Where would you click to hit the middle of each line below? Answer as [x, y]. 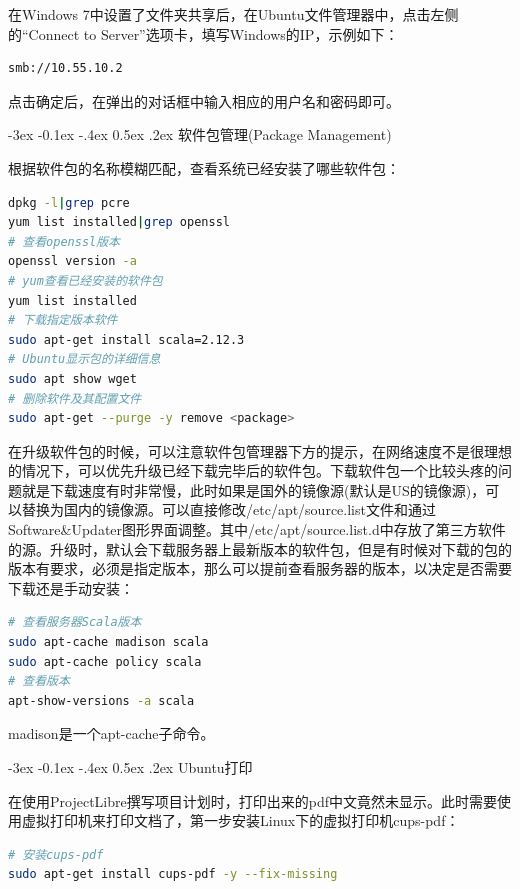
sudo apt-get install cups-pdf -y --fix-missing [173, 874]
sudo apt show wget [72, 378]
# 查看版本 [39, 681]
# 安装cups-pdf [56, 854]
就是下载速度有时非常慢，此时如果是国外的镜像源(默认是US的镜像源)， [253, 489]
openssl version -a [72, 261]
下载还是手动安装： [71, 587]
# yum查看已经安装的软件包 [85, 280]
